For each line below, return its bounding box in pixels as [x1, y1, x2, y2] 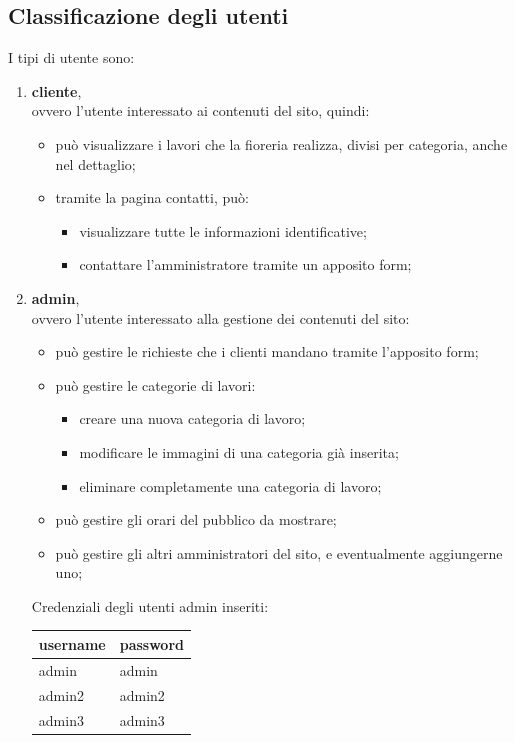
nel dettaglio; [55, 153, 136, 174]
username [38, 633, 106, 654]
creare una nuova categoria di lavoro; [79, 408, 306, 429]
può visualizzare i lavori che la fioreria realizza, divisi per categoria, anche [55, 133, 508, 154]
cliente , [31, 80, 82, 101]
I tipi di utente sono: [8, 47, 135, 68]
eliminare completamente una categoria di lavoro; [79, 475, 382, 496]
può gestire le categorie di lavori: [55, 374, 256, 395]
